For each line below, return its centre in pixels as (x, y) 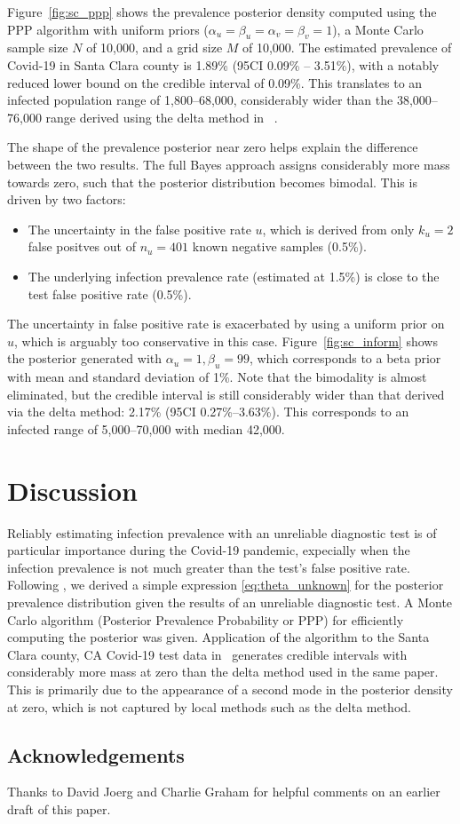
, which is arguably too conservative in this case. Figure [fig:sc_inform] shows (226, 341)
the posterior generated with (85, 358)
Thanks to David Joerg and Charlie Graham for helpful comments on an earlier (224, 792)
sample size (38, 48)
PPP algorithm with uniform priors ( (108, 29)
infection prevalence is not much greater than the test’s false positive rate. (209, 567)
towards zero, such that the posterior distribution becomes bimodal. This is (212, 182)
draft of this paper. (59, 808)
